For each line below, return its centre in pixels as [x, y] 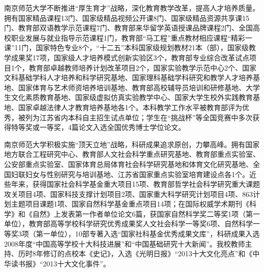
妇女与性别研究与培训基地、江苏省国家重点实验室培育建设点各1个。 [137, 174]
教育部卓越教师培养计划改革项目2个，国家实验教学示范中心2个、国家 [142, 67]
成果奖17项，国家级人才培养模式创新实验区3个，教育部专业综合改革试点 [130, 57]
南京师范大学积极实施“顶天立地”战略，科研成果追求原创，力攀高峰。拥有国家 [132, 144]
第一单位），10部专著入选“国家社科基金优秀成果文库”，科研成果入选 [148, 234]
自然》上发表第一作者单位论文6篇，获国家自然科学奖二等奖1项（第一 [146, 213]
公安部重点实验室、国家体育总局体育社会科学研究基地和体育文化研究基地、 [128, 164]
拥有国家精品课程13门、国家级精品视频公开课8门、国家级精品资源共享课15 [127, 18]
